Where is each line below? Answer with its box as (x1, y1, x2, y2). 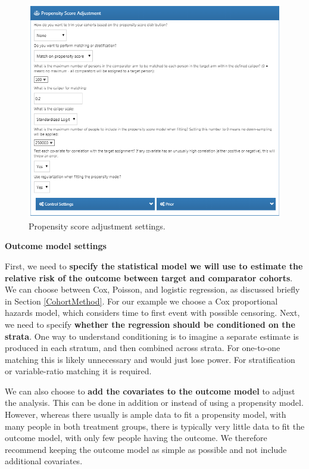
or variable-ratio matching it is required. (5, 365, 152, 377)
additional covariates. (5, 455, 83, 467)
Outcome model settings (5, 240, 107, 252)
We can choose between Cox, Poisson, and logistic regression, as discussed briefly (5, 283, 300, 296)
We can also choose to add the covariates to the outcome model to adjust (5, 384, 295, 397)
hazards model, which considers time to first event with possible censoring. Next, (5, 306, 300, 319)
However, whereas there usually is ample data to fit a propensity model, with (5, 408, 286, 421)
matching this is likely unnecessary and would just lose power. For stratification (5, 353, 295, 365)
